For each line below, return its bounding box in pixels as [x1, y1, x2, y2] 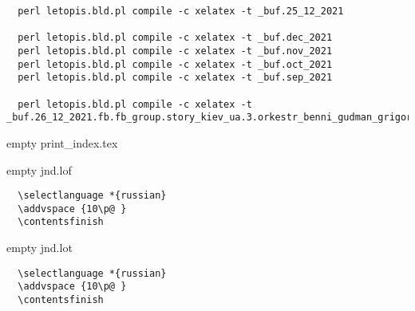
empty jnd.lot [6, 239, 73, 256]
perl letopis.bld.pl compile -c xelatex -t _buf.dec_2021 [18, 32, 333, 44]
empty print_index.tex [6, 134, 118, 151]
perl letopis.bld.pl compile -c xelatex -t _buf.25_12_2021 [18, 6, 344, 17]
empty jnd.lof [6, 161, 72, 178]
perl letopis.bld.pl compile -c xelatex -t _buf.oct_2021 [18, 58, 333, 70]
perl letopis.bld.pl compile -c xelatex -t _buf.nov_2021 [18, 45, 333, 57]
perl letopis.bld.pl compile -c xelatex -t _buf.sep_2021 [18, 72, 333, 84]
